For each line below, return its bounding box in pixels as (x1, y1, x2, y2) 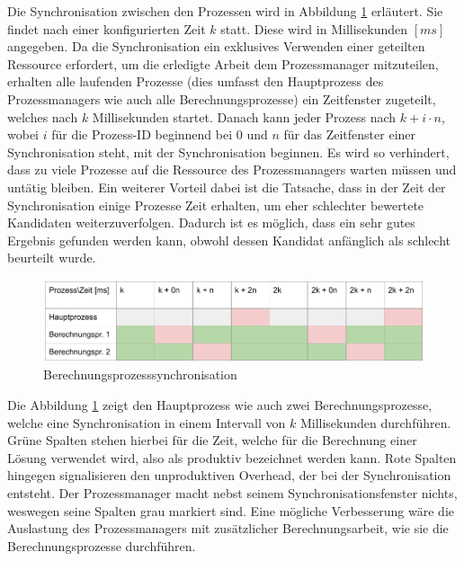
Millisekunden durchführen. (299, 413, 451, 432)
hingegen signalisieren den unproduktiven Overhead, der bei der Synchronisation (7, 466, 451, 485)
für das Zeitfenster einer (283, 125, 416, 144)
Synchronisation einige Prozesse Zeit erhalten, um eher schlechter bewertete (7, 195, 424, 214)
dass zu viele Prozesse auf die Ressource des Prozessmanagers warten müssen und (7, 160, 457, 179)
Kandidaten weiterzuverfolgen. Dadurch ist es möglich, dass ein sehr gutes (7, 213, 415, 232)
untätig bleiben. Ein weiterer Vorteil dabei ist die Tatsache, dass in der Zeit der (7, 177, 446, 196)
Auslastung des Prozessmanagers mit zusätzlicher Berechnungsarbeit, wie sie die (7, 519, 449, 538)
